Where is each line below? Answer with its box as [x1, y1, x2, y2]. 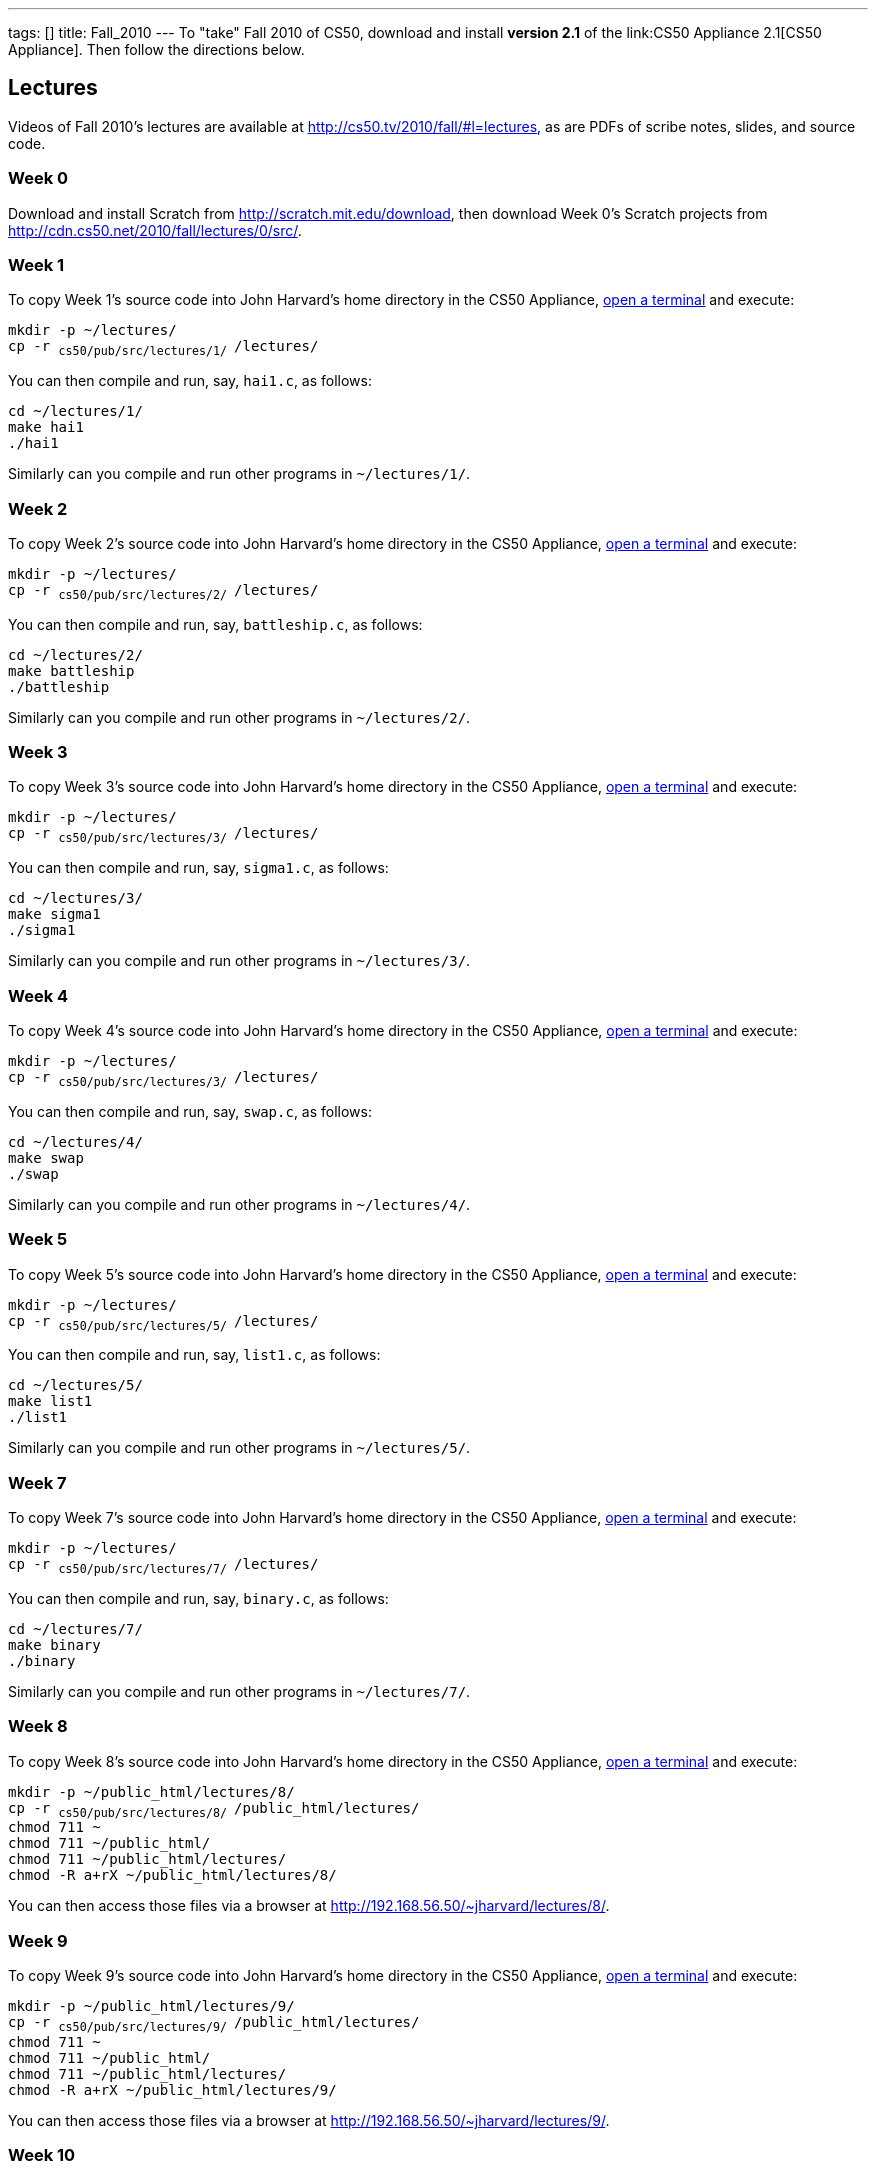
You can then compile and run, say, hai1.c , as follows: [8, 372, 373, 390]
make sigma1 [8, 906, 101, 923]
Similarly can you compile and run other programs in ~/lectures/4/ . [8, 1195, 471, 1213]
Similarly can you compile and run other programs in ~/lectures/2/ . [8, 708, 471, 726]
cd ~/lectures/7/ [8, 1620, 143, 1637]
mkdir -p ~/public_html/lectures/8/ [8, 1783, 295, 1800]
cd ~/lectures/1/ [8, 403, 143, 420]
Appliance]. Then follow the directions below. [8, 41, 305, 58]
